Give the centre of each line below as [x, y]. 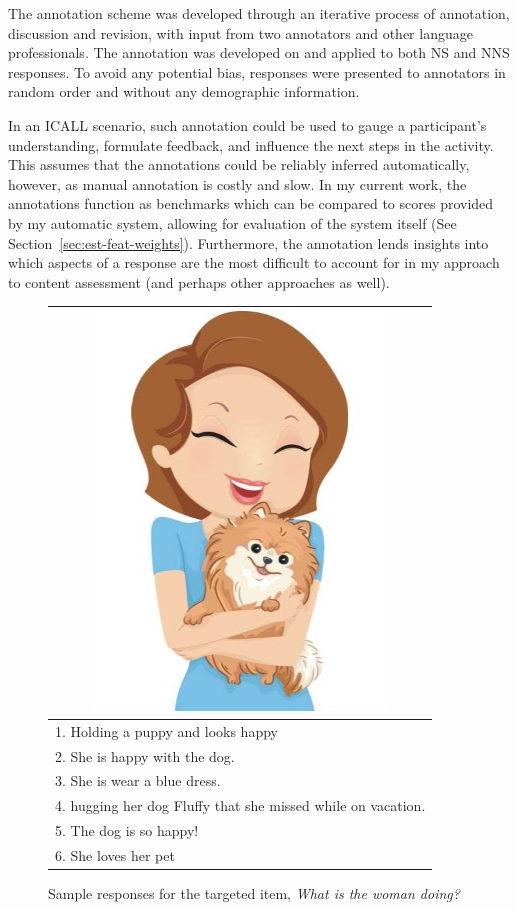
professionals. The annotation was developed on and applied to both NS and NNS [259, 52]
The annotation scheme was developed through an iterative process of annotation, [259, 13]
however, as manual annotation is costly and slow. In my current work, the [237, 183]
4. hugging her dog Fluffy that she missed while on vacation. [240, 805]
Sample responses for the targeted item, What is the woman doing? [254, 892]
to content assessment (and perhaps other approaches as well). [199, 281]
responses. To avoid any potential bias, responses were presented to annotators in [257, 71]
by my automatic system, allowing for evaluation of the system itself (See [232, 222]
